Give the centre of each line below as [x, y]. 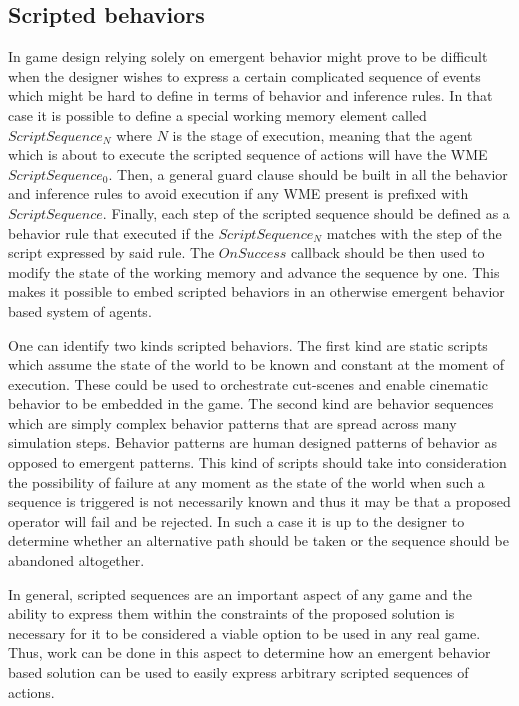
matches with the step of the [414, 232]
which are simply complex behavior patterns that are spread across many [232, 422]
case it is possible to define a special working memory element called [217, 114]
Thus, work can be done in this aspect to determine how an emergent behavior [249, 652]
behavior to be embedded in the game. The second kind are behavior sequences [251, 403]
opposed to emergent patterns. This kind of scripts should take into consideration [257, 462]
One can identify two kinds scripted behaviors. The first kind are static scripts [248, 344]
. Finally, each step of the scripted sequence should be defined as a [306, 212]
